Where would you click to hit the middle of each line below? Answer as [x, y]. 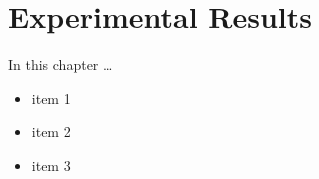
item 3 [51, 164]
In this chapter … [60, 64]
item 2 [51, 131]
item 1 [51, 97]
